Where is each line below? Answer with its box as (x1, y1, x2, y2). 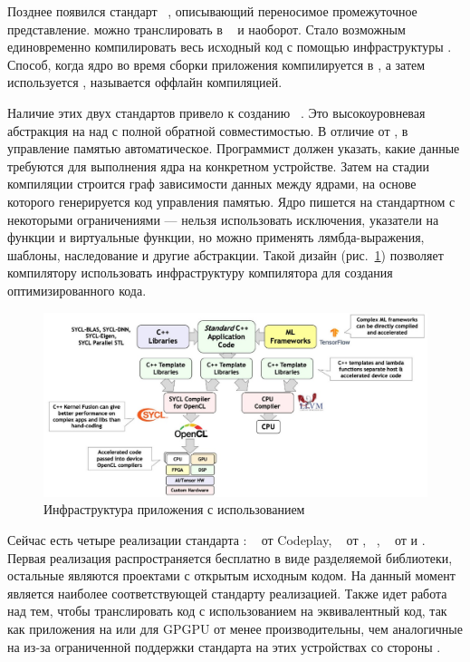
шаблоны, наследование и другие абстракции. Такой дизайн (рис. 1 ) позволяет (7, 245, 444, 264)
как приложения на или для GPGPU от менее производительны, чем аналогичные (7, 618, 463, 638)
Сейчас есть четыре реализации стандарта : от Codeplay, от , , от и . (7, 530, 426, 549)
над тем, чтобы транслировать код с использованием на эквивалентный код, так (7, 601, 447, 620)
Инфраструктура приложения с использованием (43, 500, 305, 519)
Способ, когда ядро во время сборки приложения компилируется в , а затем (7, 54, 426, 73)
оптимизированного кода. (7, 280, 147, 299)
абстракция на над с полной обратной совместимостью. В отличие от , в (7, 121, 408, 140)
